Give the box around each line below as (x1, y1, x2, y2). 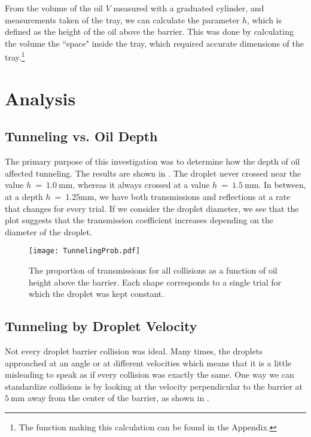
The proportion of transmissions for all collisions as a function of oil (29, 264, 278, 277)
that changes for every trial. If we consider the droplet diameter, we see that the (5, 202, 299, 214)
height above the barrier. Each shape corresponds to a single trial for (29, 275, 281, 288)
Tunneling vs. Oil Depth (5, 127, 158, 145)
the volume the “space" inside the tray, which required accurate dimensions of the (5, 37, 304, 49)
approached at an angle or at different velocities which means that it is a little (5, 356, 292, 369)
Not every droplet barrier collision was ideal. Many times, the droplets (5, 345, 263, 357)
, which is (247, 13, 282, 26)
